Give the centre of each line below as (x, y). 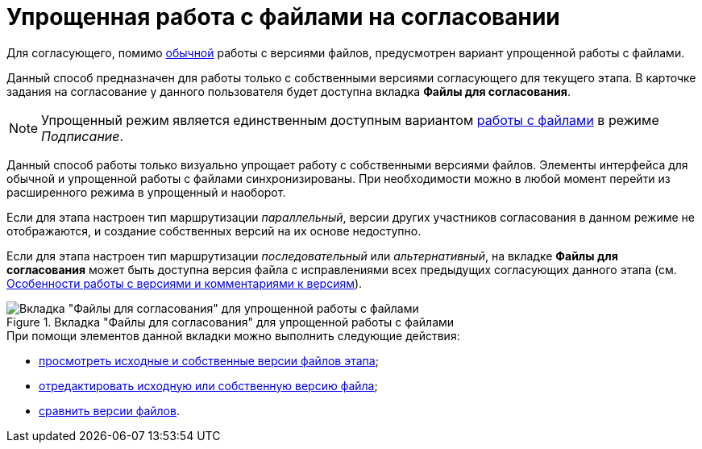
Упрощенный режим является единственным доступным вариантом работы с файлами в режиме (350, 120)
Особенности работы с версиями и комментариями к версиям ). (185, 283)
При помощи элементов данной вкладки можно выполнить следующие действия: (233, 335)
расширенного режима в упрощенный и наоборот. (146, 192)
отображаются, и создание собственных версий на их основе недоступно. (214, 231)
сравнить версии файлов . (109, 410)
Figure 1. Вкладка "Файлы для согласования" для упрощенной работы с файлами (231, 322)
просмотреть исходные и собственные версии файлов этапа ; (209, 360)
